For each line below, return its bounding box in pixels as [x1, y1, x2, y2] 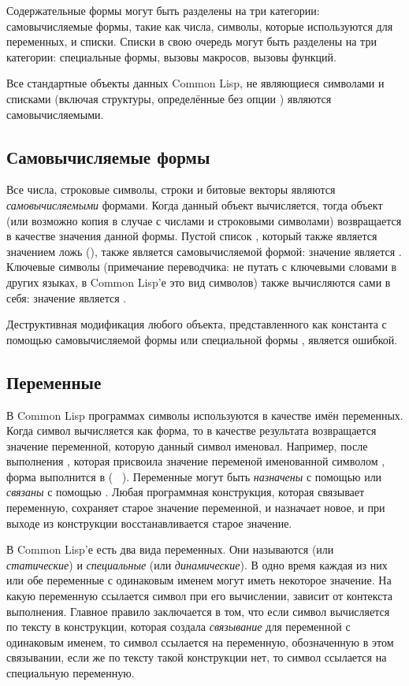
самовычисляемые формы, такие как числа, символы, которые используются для [6, 17, 393, 34]
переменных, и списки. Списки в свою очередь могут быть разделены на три [6, 33, 377, 50]
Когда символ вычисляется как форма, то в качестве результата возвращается [6, 422, 377, 439]
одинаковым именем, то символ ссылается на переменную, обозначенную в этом [6, 633, 394, 650]
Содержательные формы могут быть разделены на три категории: [6, 2, 320, 18]
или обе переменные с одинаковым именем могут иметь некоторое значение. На [6, 572, 392, 588]
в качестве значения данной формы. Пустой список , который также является [6, 228, 377, 244]
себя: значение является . [6, 289, 127, 306]
